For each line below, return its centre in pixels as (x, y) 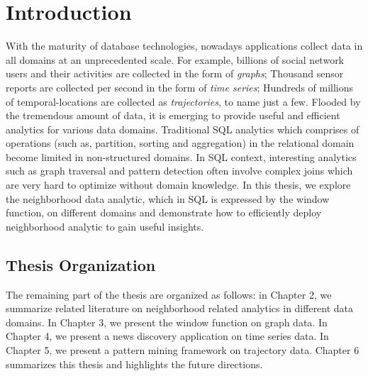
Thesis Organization (81, 264)
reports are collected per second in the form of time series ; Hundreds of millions (180, 87)
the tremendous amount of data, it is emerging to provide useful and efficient (173, 115)
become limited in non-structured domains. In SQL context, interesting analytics (181, 156)
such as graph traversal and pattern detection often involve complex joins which (179, 171)
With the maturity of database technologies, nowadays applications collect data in (184, 46)
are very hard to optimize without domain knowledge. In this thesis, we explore (178, 185)
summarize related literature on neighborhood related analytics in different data (180, 308)
